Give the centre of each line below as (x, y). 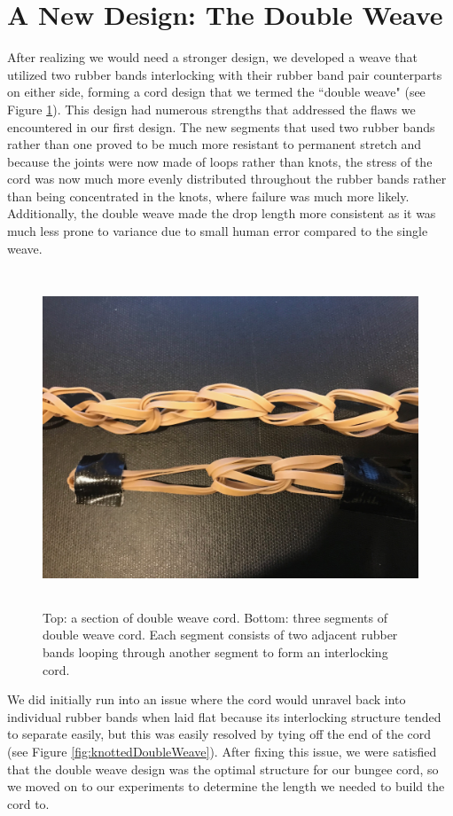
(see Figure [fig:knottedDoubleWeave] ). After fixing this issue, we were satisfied (222, 751)
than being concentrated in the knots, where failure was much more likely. (208, 196)
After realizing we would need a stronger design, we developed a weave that (213, 57)
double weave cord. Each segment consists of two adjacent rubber (220, 635)
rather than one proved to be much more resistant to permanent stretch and (215, 144)
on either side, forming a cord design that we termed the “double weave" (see (216, 92)
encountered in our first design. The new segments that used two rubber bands (221, 126)
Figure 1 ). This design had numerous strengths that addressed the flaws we (211, 109)
